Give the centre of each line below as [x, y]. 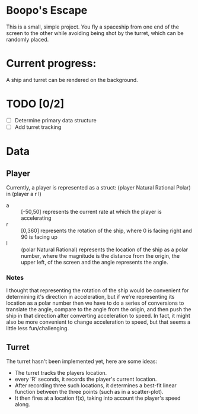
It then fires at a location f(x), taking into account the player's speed [98, 398]
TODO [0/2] [35, 104]
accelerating [36, 218]
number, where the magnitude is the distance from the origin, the [100, 255]
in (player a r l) [24, 194]
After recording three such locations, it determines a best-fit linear [95, 385]
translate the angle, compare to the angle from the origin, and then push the [99, 309]
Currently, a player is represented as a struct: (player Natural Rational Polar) [98, 187]
